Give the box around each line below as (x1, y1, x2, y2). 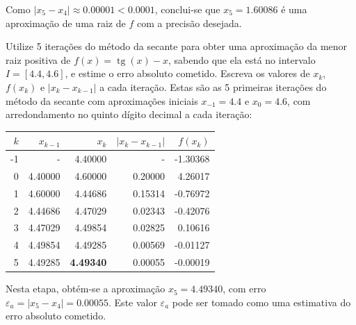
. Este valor (108, 294, 157, 309)
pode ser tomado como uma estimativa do (172, 294, 351, 309)
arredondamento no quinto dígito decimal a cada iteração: (6, 107, 252, 122)
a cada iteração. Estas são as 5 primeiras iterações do (99, 79, 327, 94)
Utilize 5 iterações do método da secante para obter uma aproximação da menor (6, 39, 348, 53)
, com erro (222, 281, 266, 296)
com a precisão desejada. (136, 15, 242, 30)
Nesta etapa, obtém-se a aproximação (6, 281, 165, 296)
